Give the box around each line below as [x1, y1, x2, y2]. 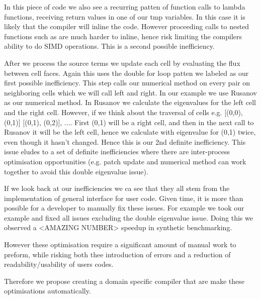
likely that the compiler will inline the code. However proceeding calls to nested [4, 21, 249, 32]
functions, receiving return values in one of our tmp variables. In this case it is [4, 11, 245, 22]
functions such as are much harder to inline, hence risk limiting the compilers [4, 31, 242, 41]
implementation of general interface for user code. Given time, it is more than [4, 192, 243, 203]
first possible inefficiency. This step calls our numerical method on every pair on [4, 77, 250, 88]
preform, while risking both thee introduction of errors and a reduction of [4, 249, 231, 259]
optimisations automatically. [4, 285, 91, 296]
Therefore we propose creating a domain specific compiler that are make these [4, 275, 244, 286]
